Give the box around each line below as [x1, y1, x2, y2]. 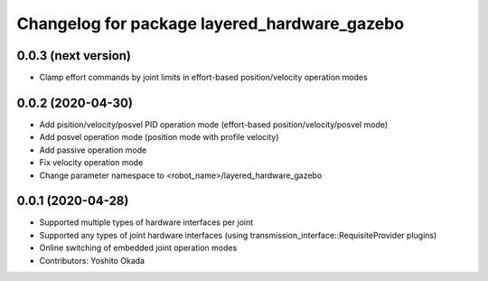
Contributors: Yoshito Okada [39, 255, 145, 266]
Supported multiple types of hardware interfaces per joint [39, 217, 254, 228]
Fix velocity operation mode [39, 157, 144, 168]
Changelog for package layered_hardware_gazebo [16, 14, 405, 33]
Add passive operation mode [39, 145, 147, 155]
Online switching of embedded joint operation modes [39, 242, 238, 253]
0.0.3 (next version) [16, 48, 131, 63]
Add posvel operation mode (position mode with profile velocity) [39, 132, 279, 143]
